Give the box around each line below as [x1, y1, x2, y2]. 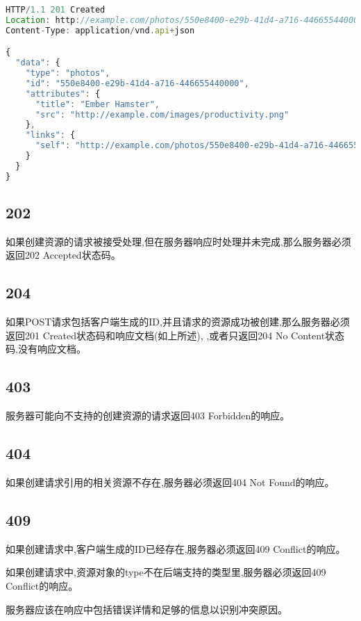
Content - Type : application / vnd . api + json [6, 25, 195, 35]
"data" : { [15, 58, 60, 68]
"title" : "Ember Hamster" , [35, 99, 160, 109]
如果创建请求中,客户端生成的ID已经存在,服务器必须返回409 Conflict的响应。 [6, 541, 346, 556]
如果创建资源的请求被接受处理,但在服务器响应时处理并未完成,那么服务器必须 [6, 234, 351, 248]
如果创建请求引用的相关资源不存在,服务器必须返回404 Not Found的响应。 [6, 475, 335, 490]
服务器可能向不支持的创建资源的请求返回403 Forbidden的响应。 [6, 408, 290, 423]
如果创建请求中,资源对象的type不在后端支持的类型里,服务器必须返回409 [6, 565, 326, 579]
